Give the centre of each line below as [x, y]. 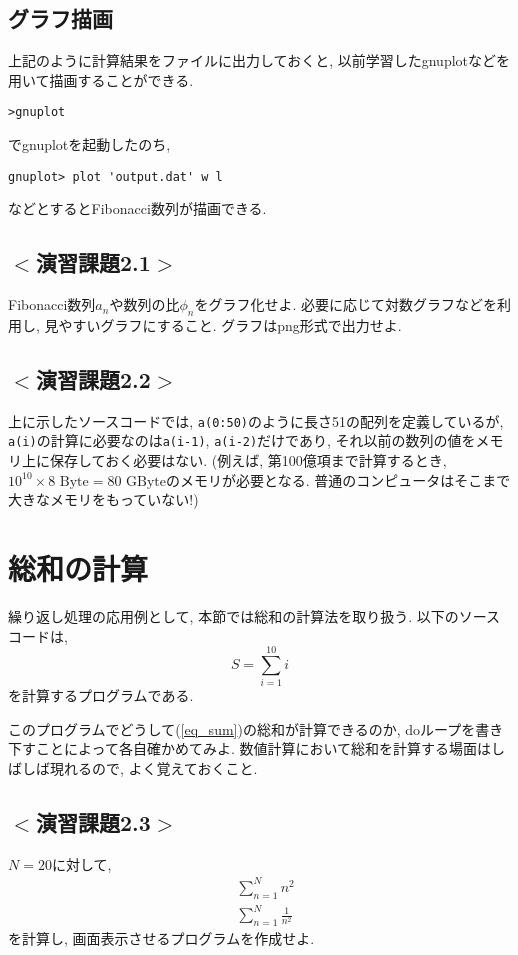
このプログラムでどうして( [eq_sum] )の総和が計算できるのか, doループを [242, 728]
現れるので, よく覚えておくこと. [153, 768]
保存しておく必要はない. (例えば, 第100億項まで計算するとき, [248, 460]
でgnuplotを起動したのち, [89, 144]
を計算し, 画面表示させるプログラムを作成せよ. [161, 938]
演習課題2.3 [93, 821]
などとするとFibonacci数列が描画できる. [137, 208]
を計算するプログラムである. [101, 695]
